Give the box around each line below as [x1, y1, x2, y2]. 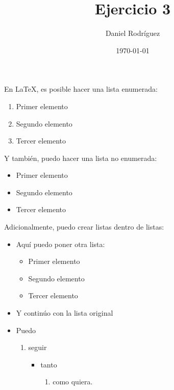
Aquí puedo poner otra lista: [16, 238, 105, 249]
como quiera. [53, 376, 93, 387]
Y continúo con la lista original [16, 307, 113, 318]
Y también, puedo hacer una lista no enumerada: [4, 152, 157, 163]
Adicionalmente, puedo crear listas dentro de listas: [4, 221, 164, 232]
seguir [28, 342, 47, 353]
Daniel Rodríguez [105, 28, 160, 38]
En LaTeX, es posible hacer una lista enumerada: [4, 84, 158, 94]
